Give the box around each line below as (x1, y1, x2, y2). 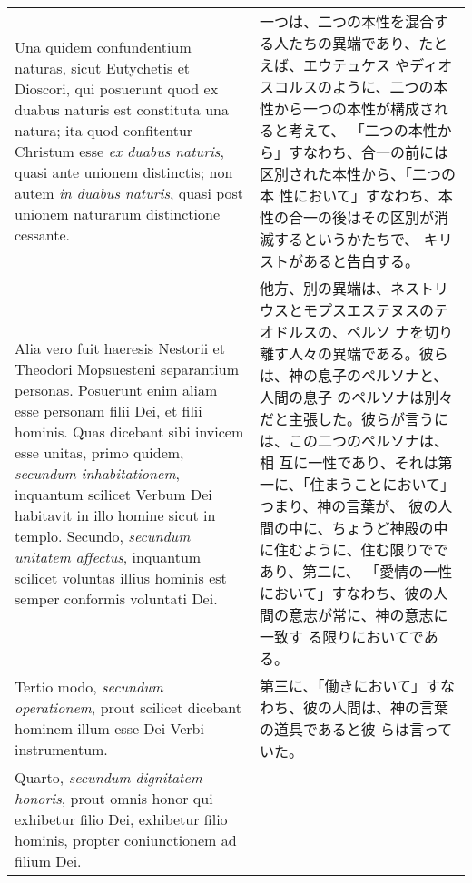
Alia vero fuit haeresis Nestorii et (15, 337, 225, 358)
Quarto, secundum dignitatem (15, 767, 202, 788)
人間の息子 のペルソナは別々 (259, 387, 454, 407)
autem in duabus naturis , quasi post (15, 182, 244, 203)
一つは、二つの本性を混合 (259, 11, 434, 32)
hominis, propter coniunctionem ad (15, 829, 237, 850)
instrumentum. (15, 739, 108, 760)
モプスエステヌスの (302, 299, 434, 320)
